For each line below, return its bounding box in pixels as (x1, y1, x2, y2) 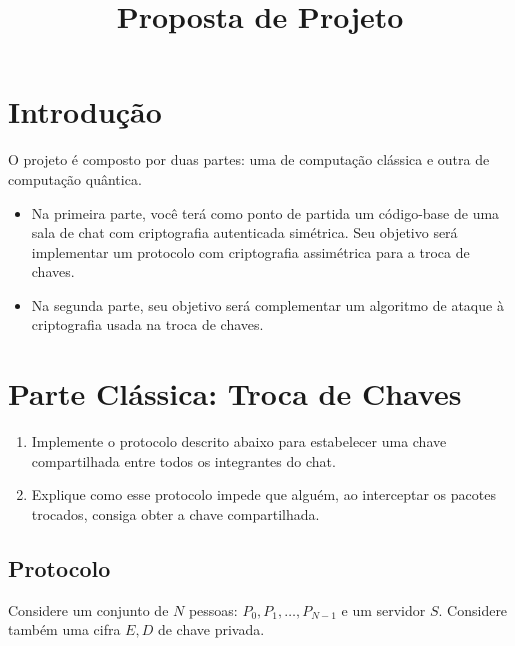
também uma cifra (8, 619, 121, 640)
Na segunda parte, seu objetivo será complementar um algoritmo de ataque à (31, 294, 504, 315)
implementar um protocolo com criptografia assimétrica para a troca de (31, 241, 470, 262)
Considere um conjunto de (8, 599, 169, 620)
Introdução (8, 91, 162, 132)
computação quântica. (8, 168, 142, 189)
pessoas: (188, 599, 238, 620)
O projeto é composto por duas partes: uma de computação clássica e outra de (8, 149, 490, 170)
